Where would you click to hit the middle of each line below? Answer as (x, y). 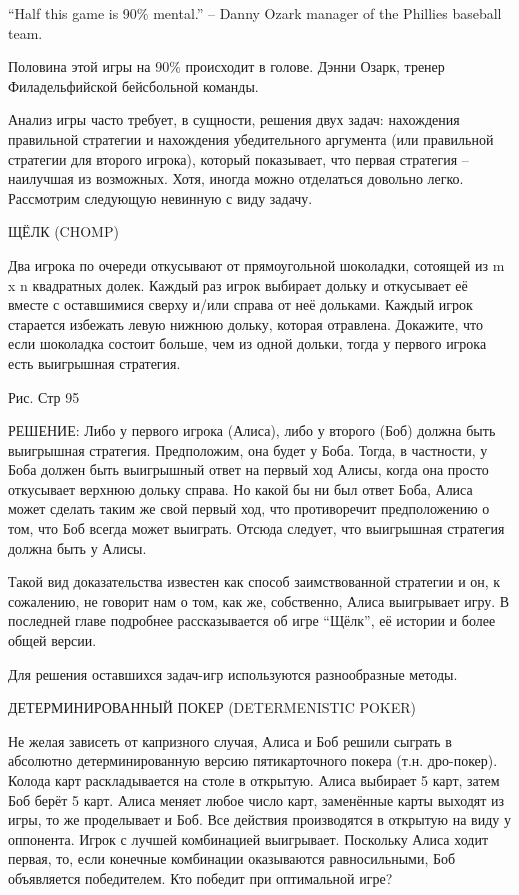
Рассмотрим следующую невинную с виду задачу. (160, 197)
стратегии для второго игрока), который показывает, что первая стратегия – (238, 158)
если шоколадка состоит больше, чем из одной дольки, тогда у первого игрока (247, 343)
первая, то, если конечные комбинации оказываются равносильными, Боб (232, 858)
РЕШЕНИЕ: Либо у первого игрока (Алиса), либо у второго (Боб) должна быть (252, 430)
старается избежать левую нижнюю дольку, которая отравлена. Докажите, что (246, 323)
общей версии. (52, 640)
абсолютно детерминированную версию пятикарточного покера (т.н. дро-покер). (253, 760)
